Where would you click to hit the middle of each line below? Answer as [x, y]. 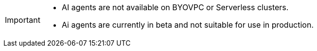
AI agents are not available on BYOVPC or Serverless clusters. [175, 7]
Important [23, 20]
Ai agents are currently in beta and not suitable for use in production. [188, 25]
